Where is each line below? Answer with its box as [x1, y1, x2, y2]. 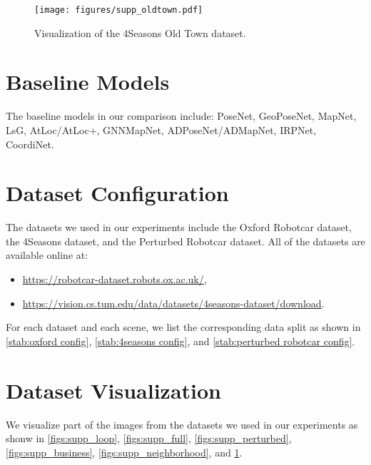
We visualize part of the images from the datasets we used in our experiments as [6, 417, 358, 431]
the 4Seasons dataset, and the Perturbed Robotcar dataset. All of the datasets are [6, 233, 365, 248]
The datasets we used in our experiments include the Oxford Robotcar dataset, [6, 220, 352, 235]
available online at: [6, 247, 88, 262]
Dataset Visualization [6, 375, 222, 404]
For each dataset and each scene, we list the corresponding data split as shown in [6, 320, 361, 334]
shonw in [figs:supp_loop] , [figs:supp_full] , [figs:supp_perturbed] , [6, 431, 292, 446]
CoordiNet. [6, 136, 54, 151]
